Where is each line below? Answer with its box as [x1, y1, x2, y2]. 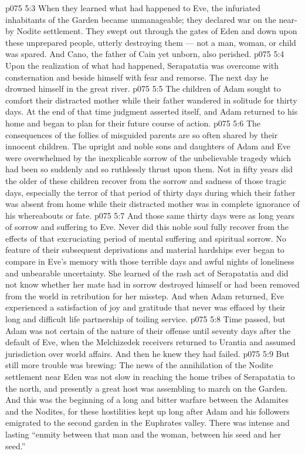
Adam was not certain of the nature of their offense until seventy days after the [5, 324, 291, 336]
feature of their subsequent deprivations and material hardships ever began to [5, 243, 284, 256]
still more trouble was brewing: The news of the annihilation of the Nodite [5, 359, 273, 371]
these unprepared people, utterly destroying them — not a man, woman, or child [5, 36, 296, 48]
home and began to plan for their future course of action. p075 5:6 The [5, 116, 261, 129]
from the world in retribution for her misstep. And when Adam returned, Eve [5, 289, 284, 302]
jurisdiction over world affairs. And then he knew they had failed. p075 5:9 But [5, 347, 290, 359]
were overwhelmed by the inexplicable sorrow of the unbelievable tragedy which [5, 151, 292, 163]
